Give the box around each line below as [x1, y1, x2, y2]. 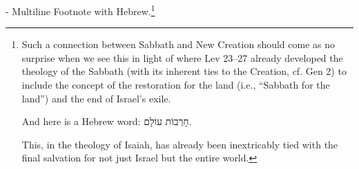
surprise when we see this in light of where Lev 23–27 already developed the [21, 50, 343, 65]
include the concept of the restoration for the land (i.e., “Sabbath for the [21, 78, 330, 92]
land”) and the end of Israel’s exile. [21, 91, 171, 105]
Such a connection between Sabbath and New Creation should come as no [21, 37, 336, 52]
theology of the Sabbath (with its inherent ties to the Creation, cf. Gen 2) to [21, 64, 347, 78]
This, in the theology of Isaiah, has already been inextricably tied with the [21, 137, 338, 151]
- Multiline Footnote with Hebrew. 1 [6, 2, 155, 18]
